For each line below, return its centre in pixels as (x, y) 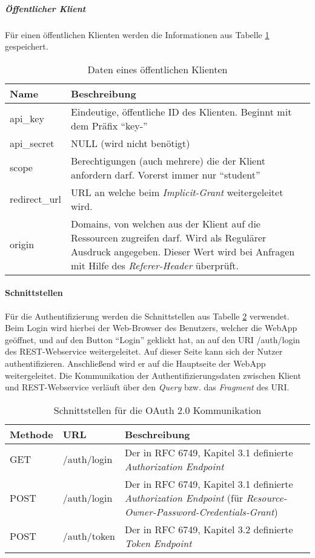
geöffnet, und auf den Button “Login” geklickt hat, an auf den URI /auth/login (153, 339)
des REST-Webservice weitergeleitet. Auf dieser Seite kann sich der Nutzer (144, 351)
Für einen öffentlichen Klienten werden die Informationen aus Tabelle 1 (137, 34)
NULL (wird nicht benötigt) (131, 143)
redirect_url (36, 199)
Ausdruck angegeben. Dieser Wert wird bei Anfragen (183, 251)
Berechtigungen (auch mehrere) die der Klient (168, 160)
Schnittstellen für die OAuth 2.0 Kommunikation (157, 410)
